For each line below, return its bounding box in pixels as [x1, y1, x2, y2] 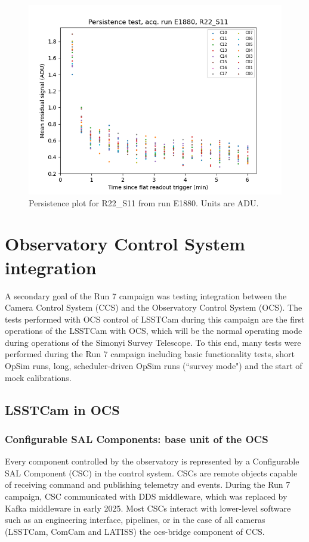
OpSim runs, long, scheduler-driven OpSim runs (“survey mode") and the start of [5, 360, 302, 372]
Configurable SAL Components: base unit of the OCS [5, 431, 268, 446]
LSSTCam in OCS [5, 400, 120, 419]
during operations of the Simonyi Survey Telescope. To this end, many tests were [5, 336, 301, 348]
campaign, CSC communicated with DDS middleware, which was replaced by [5, 490, 288, 503]
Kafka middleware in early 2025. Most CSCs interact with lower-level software [5, 501, 291, 514]
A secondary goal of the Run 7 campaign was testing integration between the [5, 289, 287, 302]
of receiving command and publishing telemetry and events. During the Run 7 [5, 478, 291, 491]
